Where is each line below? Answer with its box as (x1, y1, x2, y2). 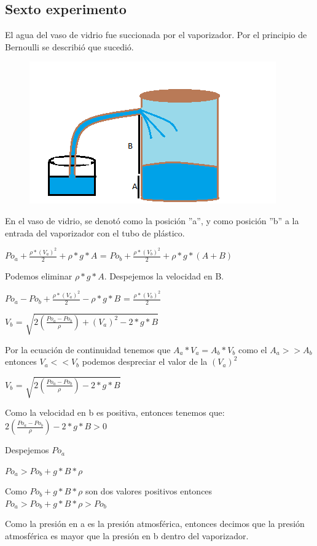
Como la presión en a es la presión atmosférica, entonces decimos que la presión (5, 517, 305, 530)
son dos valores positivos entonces (85, 485, 213, 497)
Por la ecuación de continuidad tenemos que (5, 343, 171, 356)
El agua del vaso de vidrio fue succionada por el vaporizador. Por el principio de (5, 28, 307, 41)
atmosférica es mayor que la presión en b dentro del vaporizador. (5, 529, 249, 542)
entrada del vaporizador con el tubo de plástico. (5, 226, 185, 239)
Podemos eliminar (5, 269, 72, 282)
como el (238, 343, 267, 356)
